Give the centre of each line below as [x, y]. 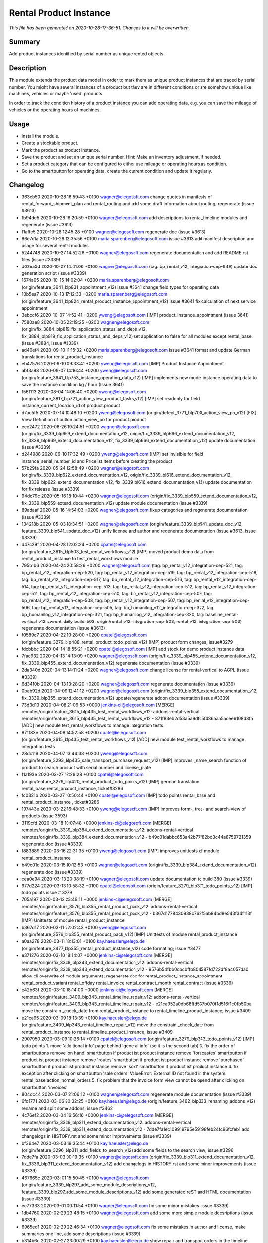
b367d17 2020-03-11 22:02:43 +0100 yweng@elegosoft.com [84, 927]
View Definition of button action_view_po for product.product [84, 420]
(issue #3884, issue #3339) [50, 343]
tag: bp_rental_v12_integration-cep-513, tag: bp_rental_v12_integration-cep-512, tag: [117, 586]
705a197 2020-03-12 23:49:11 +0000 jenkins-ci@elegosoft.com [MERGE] [97, 899]
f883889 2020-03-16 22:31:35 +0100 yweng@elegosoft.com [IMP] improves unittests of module [121, 851]
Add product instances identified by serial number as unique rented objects [86, 54]
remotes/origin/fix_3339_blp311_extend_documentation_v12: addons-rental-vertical [106, 1122]
